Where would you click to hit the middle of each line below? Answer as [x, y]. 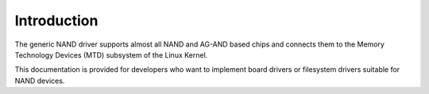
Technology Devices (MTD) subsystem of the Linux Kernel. [111, 55]
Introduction [56, 21]
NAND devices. [40, 81]
